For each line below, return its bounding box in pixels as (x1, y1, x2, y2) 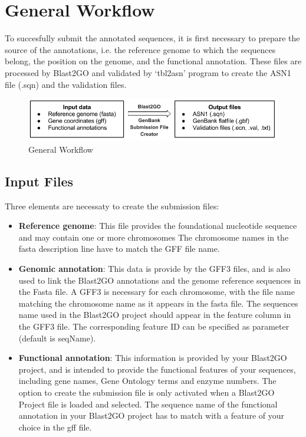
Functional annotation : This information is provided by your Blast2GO (18, 351, 287, 364)
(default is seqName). (18, 331, 96, 344)
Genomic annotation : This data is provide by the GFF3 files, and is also (18, 262, 291, 275)
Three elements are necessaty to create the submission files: (5, 199, 219, 212)
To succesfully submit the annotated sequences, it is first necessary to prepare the (5, 32, 300, 44)
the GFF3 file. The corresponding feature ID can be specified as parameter (18, 320, 289, 332)
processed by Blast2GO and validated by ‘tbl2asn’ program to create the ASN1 (5, 66, 291, 78)
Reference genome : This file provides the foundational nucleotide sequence (18, 219, 297, 232)
